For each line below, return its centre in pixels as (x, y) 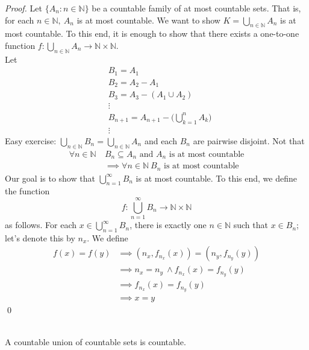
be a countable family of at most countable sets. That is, (196, 8)
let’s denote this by (40, 237)
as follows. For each (41, 225)
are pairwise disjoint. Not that (249, 140)
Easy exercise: (31, 140)
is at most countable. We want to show (148, 20)
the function (27, 191)
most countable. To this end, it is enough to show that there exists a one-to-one (152, 33)
